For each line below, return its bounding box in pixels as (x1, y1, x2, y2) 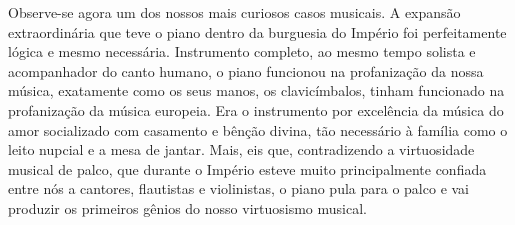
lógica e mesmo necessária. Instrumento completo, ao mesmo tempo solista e (8, 41, 476, 62)
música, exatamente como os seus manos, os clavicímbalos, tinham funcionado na (8, 80, 505, 101)
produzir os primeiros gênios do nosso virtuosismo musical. (8, 197, 367, 218)
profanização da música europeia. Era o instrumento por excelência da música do (8, 99, 504, 120)
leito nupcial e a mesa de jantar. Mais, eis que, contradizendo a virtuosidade (8, 139, 475, 160)
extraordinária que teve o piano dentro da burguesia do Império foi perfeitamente (8, 21, 507, 42)
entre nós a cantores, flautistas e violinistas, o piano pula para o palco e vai (8, 178, 470, 199)
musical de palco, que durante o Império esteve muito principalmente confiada (8, 158, 487, 179)
